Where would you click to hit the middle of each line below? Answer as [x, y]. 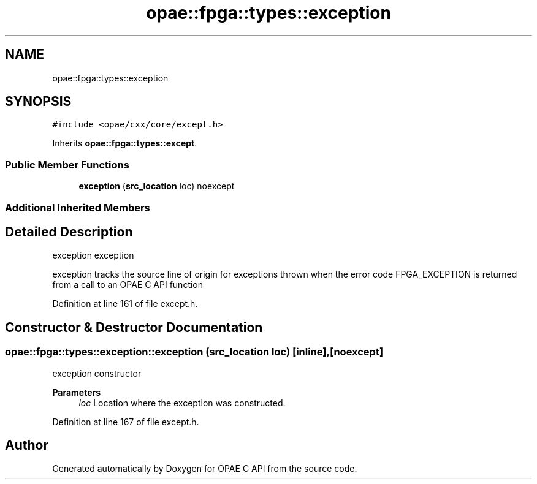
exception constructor [97, 373]
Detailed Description [69, 232]
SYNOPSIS [38, 102]
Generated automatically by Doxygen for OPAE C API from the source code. [205, 469]
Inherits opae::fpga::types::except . [125, 143]
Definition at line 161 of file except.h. [125, 304]
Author [27, 445]
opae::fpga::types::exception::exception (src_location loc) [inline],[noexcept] [194, 352]
